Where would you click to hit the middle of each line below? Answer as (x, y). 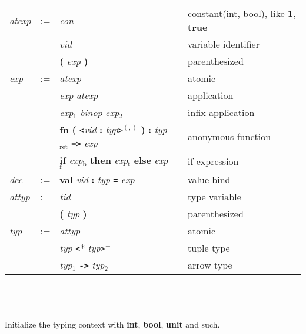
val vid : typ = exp (97, 179)
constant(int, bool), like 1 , (242, 13)
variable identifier (224, 44)
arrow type (210, 264)
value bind (209, 179)
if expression (213, 161)
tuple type (209, 247)
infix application (221, 112)
